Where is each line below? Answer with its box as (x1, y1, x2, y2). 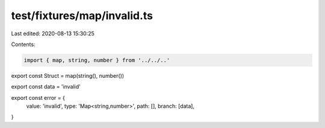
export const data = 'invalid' (11, 83, 81, 90)
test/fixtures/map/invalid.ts (11, 9, 153, 22)
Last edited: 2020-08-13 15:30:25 (11, 30, 94, 37)
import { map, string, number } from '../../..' (23, 57, 170, 63)
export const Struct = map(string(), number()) (11, 72, 125, 79)
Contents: (11, 41, 36, 48)
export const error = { (11, 94, 66, 101)
